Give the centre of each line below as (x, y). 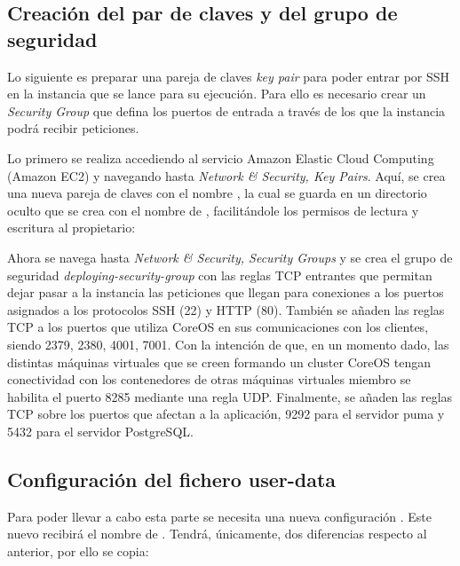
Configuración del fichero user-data (172, 479)
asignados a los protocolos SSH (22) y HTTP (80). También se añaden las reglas (226, 309)
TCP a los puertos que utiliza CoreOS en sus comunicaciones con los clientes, (218, 327)
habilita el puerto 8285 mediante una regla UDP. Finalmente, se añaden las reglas (230, 396)
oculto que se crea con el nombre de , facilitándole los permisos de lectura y (213, 210)
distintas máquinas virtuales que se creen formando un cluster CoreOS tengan (219, 362)
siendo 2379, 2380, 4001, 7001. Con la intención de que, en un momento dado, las (228, 344)
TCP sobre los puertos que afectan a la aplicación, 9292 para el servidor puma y (226, 414)
